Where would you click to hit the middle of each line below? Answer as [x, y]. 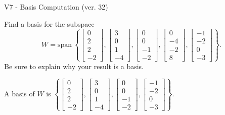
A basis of [19, 94]
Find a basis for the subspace [49, 23]
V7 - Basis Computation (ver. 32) [56, 7]
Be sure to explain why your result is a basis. [74, 66]
